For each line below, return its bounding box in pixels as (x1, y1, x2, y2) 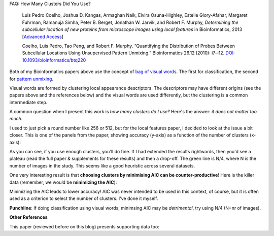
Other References (9, 214, 48, 220)
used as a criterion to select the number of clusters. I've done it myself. (9, 195, 158, 201)
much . (9, 116, 23, 122)
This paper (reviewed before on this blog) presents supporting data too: (9, 223, 159, 229)
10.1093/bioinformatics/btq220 (22, 57, 86, 63)
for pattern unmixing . (9, 76, 53, 82)
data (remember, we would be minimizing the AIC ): (9, 179, 117, 185)
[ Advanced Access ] (22, 33, 63, 40)
